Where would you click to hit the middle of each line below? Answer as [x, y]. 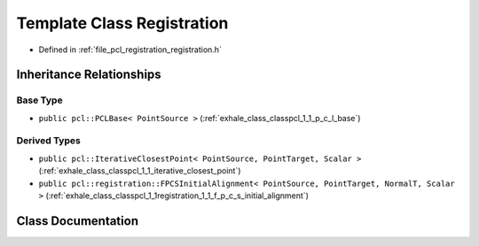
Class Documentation [78, 221]
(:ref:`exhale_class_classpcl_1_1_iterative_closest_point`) [140, 171]
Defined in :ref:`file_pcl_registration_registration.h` [130, 50]
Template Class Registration [122, 23]
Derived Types [49, 141]
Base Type [39, 100]
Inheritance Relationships [89, 75]
